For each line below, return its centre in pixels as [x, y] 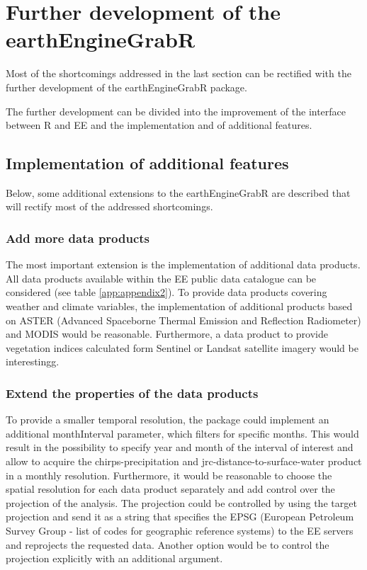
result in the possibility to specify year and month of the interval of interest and [180, 447]
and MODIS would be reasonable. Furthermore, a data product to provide [167, 334]
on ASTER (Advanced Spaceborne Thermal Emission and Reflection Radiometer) [183, 320]
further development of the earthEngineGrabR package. [126, 87]
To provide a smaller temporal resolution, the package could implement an [168, 420]
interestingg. [33, 361]
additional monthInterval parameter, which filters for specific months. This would [182, 433]
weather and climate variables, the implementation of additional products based [179, 306]
